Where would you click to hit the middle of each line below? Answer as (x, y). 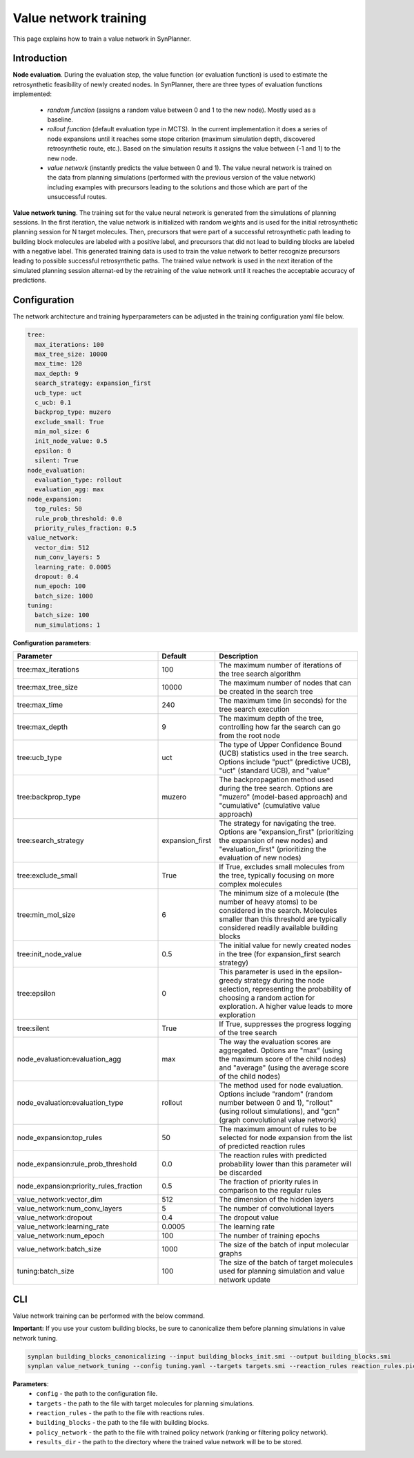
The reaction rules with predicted (273, 1155)
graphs (230, 1253)
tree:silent (33, 1028)
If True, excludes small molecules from (282, 867)
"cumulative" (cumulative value (269, 806)
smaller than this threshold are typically (283, 919)
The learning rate (247, 1227)
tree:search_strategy (50, 841)
